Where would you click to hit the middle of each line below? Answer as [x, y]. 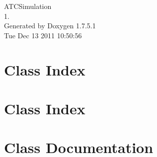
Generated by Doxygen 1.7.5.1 [50, 26]
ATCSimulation [28, 6]
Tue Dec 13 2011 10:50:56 [43, 35]
